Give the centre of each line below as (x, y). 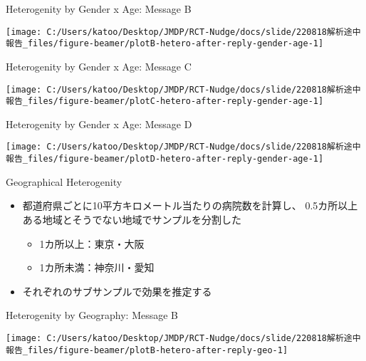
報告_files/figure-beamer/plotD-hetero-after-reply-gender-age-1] (165, 159)
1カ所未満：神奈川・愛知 (97, 267)
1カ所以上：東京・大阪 (92, 243)
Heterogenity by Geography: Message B (92, 315)
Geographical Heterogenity (64, 181)
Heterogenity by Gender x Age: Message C (99, 66)
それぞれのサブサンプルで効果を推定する (117, 291)
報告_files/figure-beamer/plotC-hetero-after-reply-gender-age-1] (165, 101)
